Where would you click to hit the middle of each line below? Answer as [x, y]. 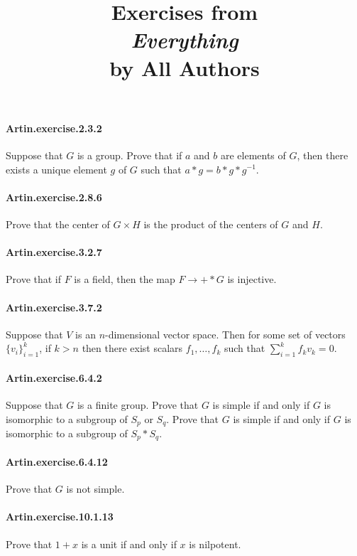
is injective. [252, 279]
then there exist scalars [132, 348]
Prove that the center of [58, 224]
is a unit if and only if [129, 544]
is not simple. [95, 489]
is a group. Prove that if [130, 155]
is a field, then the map [125, 279]
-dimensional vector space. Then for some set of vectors [225, 334]
